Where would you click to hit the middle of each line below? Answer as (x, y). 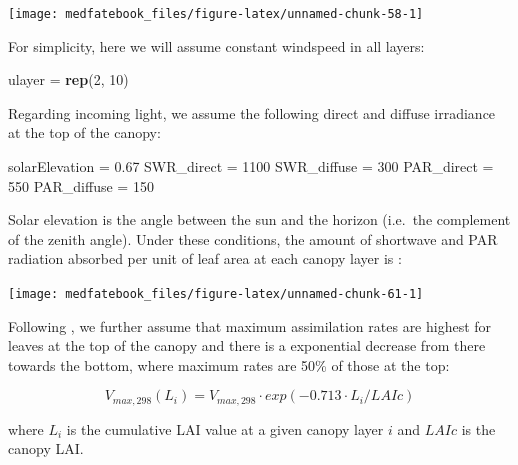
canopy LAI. (46, 448)
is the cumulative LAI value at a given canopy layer (225, 428)
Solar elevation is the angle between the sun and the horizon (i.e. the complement (259, 219)
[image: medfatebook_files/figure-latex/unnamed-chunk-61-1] (216, 294)
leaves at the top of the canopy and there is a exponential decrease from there (247, 345)
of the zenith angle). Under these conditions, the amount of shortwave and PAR (253, 238)
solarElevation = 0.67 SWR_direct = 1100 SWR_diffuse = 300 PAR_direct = (251, 166)
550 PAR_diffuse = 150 (81, 185)
